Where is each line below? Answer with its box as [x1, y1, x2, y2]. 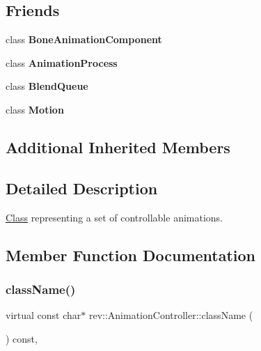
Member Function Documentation [6, 244, 256, 265]
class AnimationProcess [6, 55, 118, 70]
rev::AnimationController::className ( [88, 308, 253, 322]
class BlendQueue [6, 79, 88, 93]
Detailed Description [6, 177, 158, 198]
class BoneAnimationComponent [6, 32, 162, 47]
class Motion [6, 102, 64, 116]
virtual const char [6, 308, 81, 322]
